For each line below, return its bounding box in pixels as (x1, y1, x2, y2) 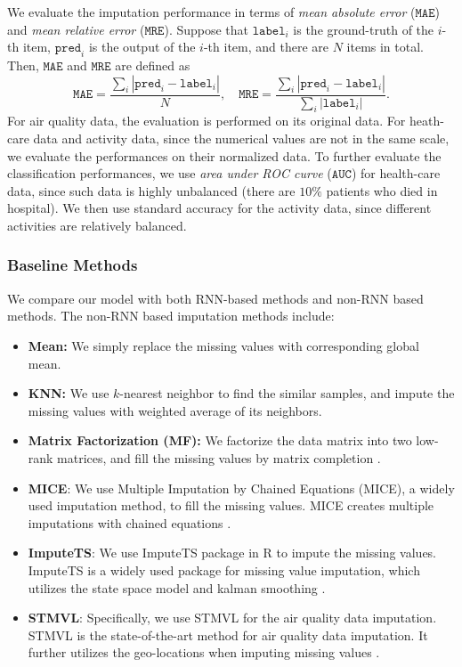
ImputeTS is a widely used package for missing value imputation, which (28, 560, 420, 579)
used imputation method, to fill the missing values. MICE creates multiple (28, 496, 434, 515)
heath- (409, 111, 444, 130)
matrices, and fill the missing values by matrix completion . (57, 448, 381, 467)
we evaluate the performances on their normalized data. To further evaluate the (7, 146, 442, 165)
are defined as (115, 55, 190, 74)
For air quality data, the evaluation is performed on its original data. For (7, 111, 406, 130)
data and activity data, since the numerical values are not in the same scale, (33, 129, 450, 147)
